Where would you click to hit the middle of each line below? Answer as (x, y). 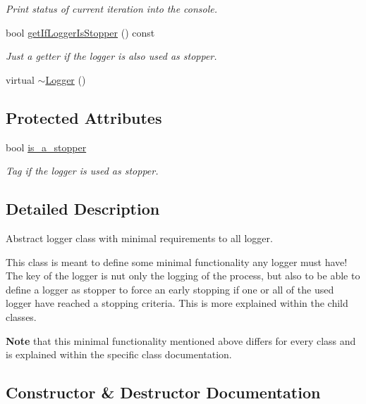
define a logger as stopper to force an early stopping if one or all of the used (170, 289)
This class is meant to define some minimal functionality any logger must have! (177, 261)
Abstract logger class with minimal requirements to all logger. (139, 238)
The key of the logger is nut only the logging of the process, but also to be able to (183, 276)
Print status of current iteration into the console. (112, 8)
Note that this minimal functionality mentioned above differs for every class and (181, 340)
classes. (21, 316)
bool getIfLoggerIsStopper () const (80, 32)
